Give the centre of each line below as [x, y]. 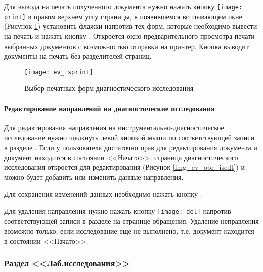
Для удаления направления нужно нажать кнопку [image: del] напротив [118, 211]
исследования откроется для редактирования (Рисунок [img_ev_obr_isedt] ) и [124, 167]
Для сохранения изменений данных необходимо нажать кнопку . [103, 194]
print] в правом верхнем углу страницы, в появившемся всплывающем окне [123, 16]
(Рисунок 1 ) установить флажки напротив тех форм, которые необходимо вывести [131, 26]
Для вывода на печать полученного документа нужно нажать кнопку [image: [123, 6]
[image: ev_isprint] [59, 72]
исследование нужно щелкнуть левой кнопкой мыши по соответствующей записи [129, 137]
